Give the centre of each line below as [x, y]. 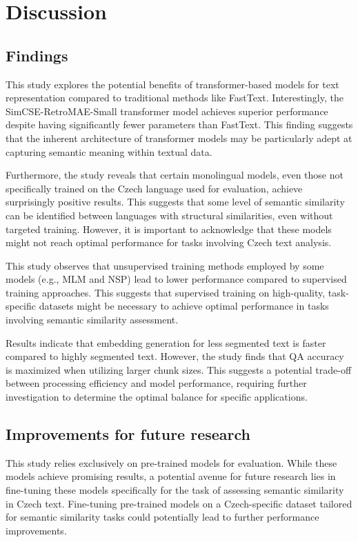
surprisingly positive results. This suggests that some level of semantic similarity [175, 202]
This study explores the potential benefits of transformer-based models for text [172, 84]
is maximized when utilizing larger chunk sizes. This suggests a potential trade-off [179, 369]
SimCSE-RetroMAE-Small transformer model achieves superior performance [167, 111]
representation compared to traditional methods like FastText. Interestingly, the [175, 98]
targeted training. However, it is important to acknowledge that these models [169, 229]
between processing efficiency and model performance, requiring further [156, 383]
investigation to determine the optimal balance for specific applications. [157, 397]
